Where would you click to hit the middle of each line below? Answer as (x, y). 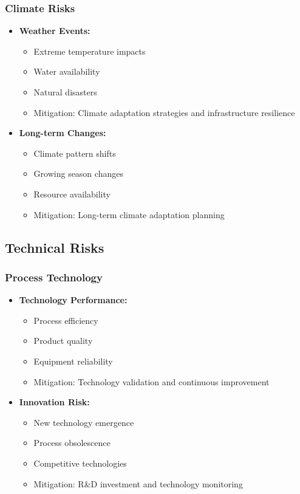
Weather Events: (55, 31)
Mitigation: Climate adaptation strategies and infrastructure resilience (164, 112)
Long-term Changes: (63, 133)
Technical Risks (55, 247)
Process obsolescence (72, 443)
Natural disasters (65, 92)
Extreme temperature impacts (90, 51)
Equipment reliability (73, 361)
